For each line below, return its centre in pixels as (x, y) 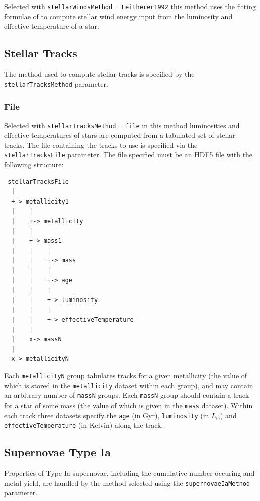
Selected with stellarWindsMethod (58, 6)
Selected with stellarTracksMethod (60, 125)
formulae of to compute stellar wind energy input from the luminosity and (118, 16)
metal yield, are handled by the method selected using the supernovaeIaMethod (127, 483)
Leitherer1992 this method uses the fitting (189, 6)
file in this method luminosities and (183, 125)
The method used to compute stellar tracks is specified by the (99, 74)
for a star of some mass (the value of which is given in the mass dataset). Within (128, 405)
